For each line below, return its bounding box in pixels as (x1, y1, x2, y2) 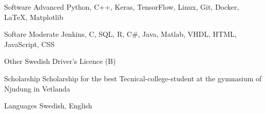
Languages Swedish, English (4, 100, 92, 111)
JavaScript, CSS (4, 38, 55, 49)
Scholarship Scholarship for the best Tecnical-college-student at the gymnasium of (4, 73, 262, 83)
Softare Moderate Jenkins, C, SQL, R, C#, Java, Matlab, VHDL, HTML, (4, 29, 237, 39)
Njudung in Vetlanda (4, 83, 70, 94)
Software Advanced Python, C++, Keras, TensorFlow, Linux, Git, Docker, (4, 2, 239, 12)
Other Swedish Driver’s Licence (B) (4, 56, 116, 66)
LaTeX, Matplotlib (4, 11, 63, 22)
